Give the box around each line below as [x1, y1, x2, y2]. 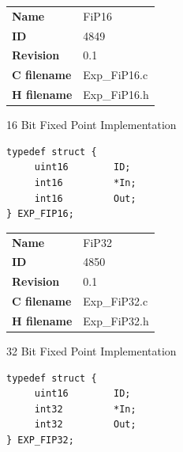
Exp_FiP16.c [83, 66, 148, 83]
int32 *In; [34, 403, 136, 415]
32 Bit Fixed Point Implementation [6, 343, 177, 359]
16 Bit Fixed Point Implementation [6, 116, 177, 133]
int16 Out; [34, 192, 136, 204]
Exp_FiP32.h [83, 312, 149, 329]
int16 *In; [34, 177, 136, 188]
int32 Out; [34, 419, 136, 431]
